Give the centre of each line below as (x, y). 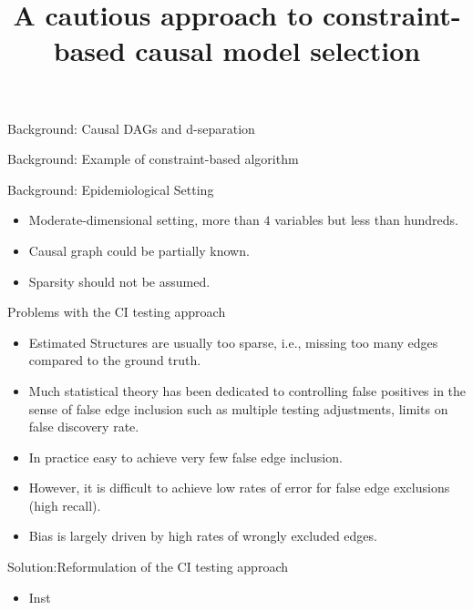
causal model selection (278, 51)
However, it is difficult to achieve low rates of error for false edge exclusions (239, 488)
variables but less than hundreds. (366, 220)
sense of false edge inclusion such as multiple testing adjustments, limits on (238, 408)
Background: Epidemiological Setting (111, 189)
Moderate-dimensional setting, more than (144, 220)
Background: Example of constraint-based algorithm (153, 159)
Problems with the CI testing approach (117, 312)
